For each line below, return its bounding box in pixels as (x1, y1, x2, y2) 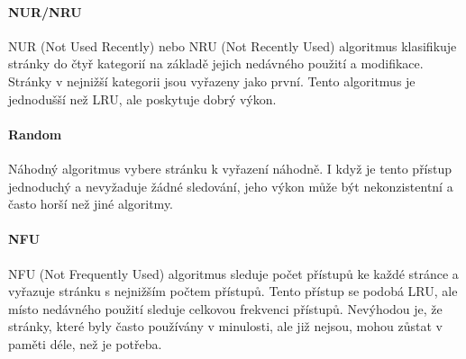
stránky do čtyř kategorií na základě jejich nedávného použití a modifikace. (8, 54, 424, 73)
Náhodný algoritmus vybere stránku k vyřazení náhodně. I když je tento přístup (8, 158, 452, 177)
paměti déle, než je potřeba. (8, 334, 162, 353)
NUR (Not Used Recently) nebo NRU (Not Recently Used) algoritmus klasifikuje (8, 36, 457, 55)
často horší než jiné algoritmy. (8, 194, 174, 213)
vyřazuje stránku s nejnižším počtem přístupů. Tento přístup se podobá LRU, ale (8, 282, 458, 301)
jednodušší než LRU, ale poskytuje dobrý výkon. (8, 89, 277, 108)
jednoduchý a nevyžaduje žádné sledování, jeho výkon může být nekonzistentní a (8, 176, 453, 195)
